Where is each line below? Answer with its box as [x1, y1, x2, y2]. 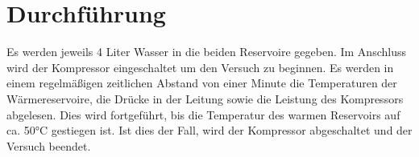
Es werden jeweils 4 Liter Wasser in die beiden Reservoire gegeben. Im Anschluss [6, 43, 406, 60]
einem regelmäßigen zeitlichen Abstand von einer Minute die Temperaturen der [6, 74, 397, 91]
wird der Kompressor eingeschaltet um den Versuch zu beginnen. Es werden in [6, 58, 394, 75]
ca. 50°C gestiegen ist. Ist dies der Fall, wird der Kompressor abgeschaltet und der [6, 122, 413, 139]
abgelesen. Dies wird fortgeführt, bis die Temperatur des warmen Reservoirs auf [6, 106, 400, 123]
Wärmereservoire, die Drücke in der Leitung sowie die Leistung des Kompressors [6, 90, 404, 107]
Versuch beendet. [6, 137, 91, 154]
